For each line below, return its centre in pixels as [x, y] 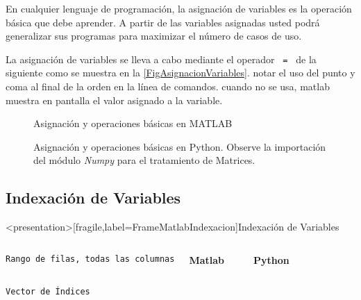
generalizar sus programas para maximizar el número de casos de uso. [154, 36]
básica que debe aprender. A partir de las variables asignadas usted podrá [163, 22]
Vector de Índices [48, 292]
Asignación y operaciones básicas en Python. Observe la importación [180, 146]
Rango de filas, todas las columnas [90, 259]
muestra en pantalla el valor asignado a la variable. [114, 100]
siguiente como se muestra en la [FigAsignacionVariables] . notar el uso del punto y [180, 73]
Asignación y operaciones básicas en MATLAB [133, 123]
